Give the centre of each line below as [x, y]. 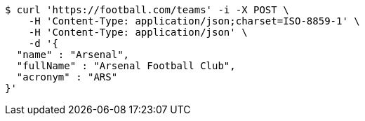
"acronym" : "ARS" [67, 77]
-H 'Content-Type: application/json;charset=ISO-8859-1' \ [194, 21]
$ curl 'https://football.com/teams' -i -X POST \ [147, 10]
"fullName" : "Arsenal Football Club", [126, 66]
